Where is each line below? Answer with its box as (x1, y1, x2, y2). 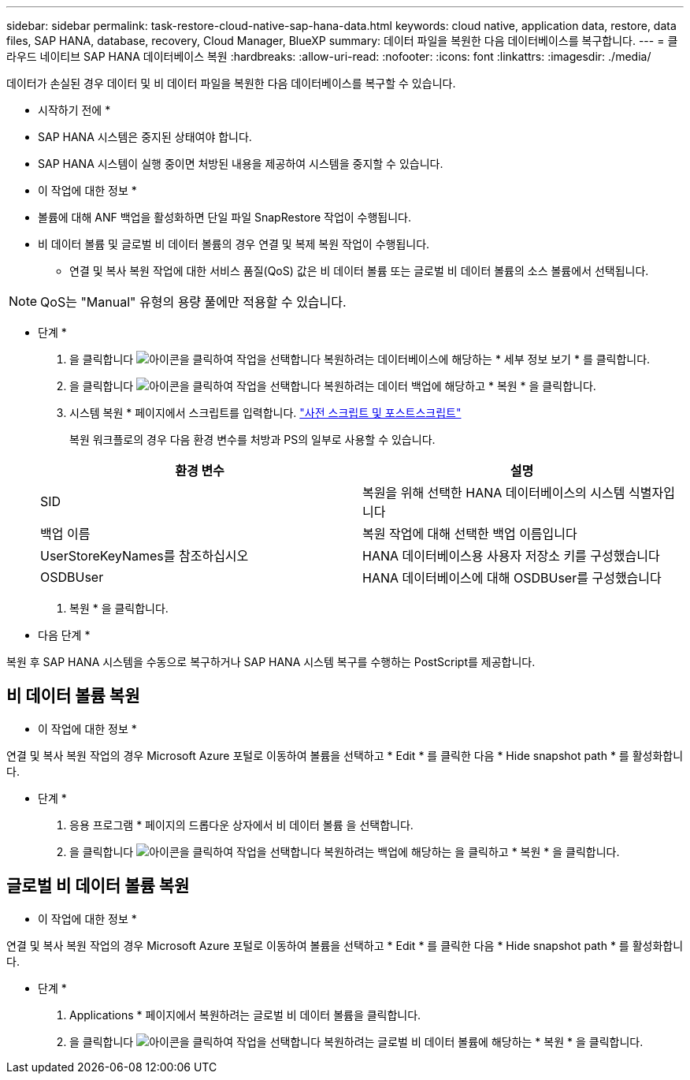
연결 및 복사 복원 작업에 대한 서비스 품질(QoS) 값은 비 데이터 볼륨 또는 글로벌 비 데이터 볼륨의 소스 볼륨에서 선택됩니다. (69, 264, 649, 277)
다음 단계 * (38, 628, 91, 642)
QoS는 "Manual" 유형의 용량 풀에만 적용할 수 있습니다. (40, 294, 347, 310)
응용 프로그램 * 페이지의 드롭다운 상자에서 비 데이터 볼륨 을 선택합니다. (69, 817, 414, 832)
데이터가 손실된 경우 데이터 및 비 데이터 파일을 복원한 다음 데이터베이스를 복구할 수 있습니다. (6, 76, 456, 90)
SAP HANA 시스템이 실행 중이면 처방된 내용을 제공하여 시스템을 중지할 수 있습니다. (38, 157, 443, 170)
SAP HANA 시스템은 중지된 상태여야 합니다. (38, 130, 252, 143)
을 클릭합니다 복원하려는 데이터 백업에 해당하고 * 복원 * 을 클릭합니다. (69, 379, 596, 393)
